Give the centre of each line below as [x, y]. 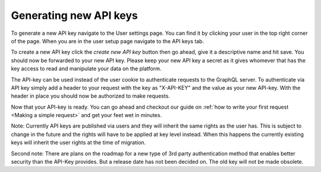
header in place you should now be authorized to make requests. [91, 96]
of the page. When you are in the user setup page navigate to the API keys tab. [108, 41]
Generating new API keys [74, 15]
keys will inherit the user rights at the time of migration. [78, 142]
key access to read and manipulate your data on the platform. [86, 69]
